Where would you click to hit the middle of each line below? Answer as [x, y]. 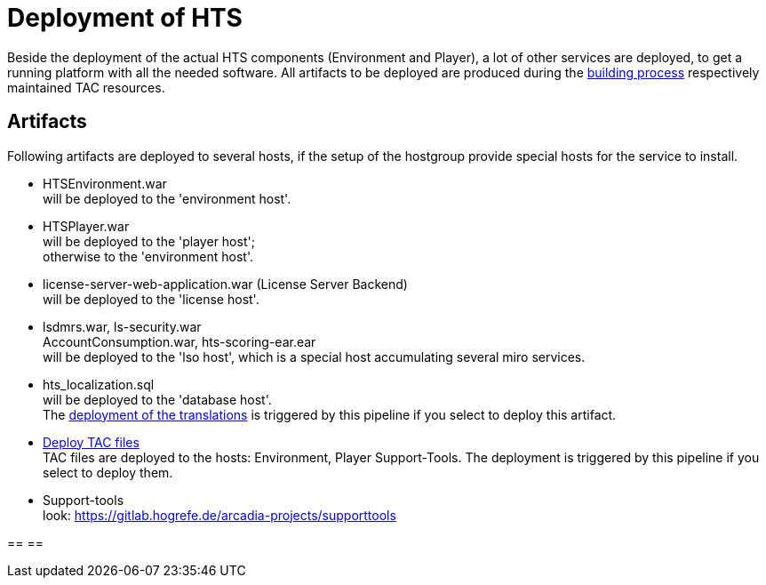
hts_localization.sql [99, 384]
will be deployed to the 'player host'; [149, 241]
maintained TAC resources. [86, 87]
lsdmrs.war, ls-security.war [122, 326]
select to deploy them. [108, 472]
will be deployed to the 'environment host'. [167, 198]
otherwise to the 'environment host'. [148, 256]
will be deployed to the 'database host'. [157, 399]
